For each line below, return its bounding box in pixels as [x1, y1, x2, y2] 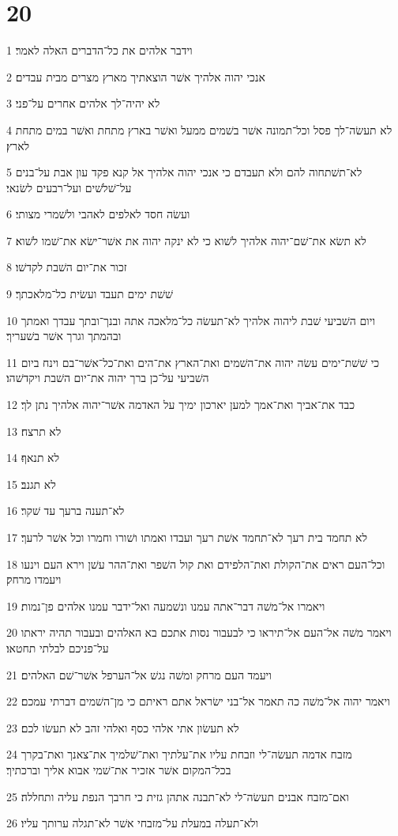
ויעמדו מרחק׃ [6, 571, 62, 588]
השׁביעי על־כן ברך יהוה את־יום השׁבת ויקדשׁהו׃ [6, 369, 209, 386]
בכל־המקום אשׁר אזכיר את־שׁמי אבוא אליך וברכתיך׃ [6, 761, 231, 777]
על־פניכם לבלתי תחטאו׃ [6, 639, 109, 656]
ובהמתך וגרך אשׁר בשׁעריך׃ [6, 327, 122, 344]
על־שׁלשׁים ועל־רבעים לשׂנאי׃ [6, 179, 132, 195]
